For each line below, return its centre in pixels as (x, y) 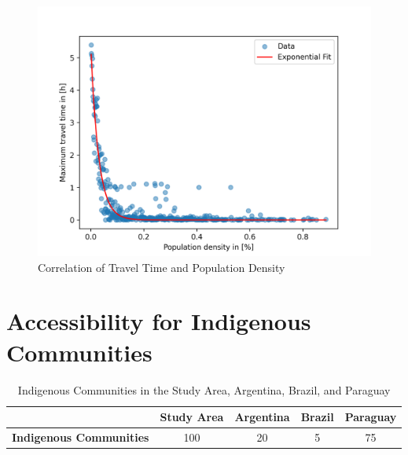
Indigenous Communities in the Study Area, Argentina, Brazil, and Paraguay (204, 389)
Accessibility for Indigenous (159, 321)
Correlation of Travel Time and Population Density (162, 267)
